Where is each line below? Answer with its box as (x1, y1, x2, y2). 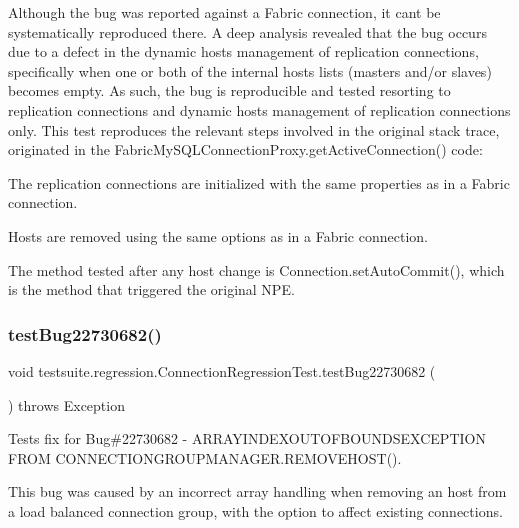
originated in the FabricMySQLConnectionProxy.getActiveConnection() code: (8, 139, 483, 160)
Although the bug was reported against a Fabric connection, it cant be (8, 2, 441, 22)
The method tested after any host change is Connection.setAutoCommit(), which (8, 259, 505, 280)
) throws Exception (8, 394, 125, 415)
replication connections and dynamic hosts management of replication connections (8, 99, 511, 120)
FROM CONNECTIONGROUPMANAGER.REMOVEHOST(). (8, 447, 402, 468)
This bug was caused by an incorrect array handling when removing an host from (8, 481, 507, 502)
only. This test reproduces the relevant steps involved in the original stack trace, (8, 119, 500, 140)
